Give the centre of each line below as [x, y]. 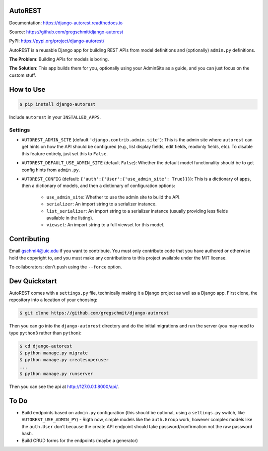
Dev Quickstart [33, 281]
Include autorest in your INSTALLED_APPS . [55, 117]
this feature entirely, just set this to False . [65, 153]
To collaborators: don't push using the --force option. [66, 267]
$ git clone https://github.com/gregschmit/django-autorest [94, 313]
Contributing [29, 239]
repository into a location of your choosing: [53, 300]
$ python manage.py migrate [54, 353]
